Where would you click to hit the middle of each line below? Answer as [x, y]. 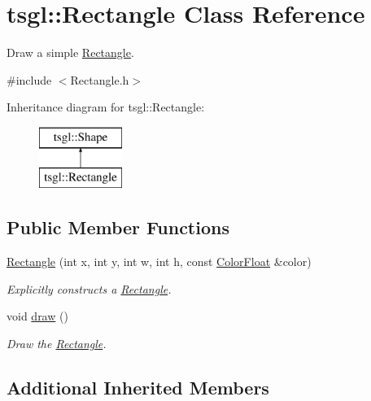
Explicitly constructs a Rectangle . [89, 288]
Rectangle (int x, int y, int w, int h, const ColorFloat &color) [159, 262]
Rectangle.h [100, 79]
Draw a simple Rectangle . [70, 52]
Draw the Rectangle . [57, 344]
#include [29, 79]
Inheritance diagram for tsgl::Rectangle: [106, 107]
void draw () [37, 316]
